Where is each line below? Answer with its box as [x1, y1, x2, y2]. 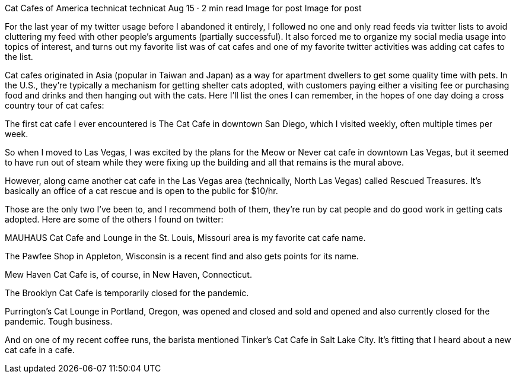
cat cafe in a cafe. [5, 345, 75, 355]
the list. [5, 52, 33, 62]
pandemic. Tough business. [5, 316, 113, 326]
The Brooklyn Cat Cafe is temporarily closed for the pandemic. [5, 288, 249, 298]
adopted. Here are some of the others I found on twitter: [5, 214, 224, 224]
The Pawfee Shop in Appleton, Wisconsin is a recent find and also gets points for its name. [5, 251, 359, 261]
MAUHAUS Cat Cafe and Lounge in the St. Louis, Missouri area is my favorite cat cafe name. [5, 233, 366, 243]
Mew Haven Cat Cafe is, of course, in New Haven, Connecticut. [5, 269, 252, 279]
